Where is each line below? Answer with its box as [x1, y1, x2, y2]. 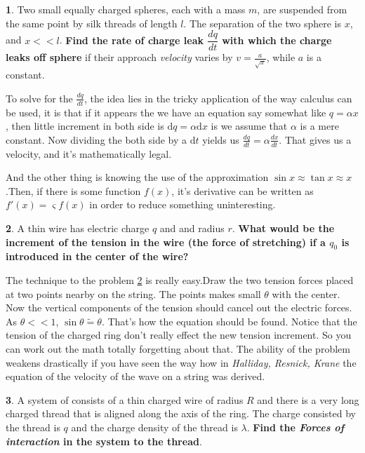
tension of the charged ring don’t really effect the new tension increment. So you [6, 327, 352, 342]
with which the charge [222, 32, 332, 47]
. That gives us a [279, 132, 352, 147]
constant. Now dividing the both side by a [6, 132, 187, 147]
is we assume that [211, 119, 288, 133]
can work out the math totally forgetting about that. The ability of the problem [6, 341, 350, 356]
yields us [202, 132, 239, 147]
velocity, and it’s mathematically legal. [6, 146, 172, 161]
